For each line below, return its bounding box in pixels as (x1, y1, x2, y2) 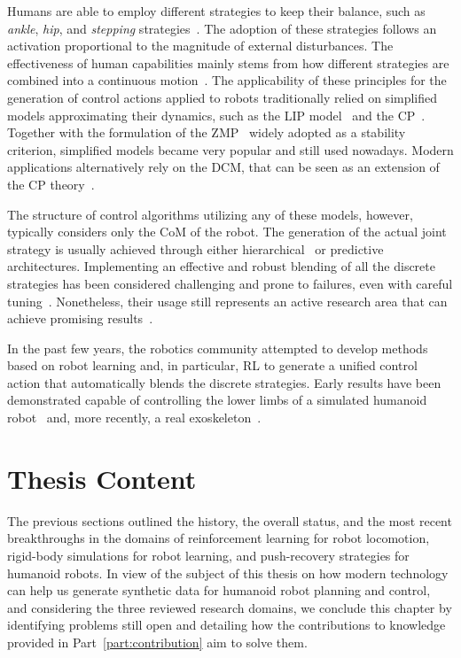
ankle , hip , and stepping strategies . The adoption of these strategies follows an (7, 19, 437, 37)
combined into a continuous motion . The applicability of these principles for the (7, 71, 447, 89)
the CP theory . (7, 174, 95, 193)
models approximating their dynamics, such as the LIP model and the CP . (7, 105, 426, 124)
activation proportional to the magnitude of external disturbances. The (7, 36, 394, 55)
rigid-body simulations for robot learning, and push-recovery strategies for (7, 546, 410, 564)
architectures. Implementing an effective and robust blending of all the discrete (7, 257, 435, 275)
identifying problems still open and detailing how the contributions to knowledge (7, 615, 446, 634)
